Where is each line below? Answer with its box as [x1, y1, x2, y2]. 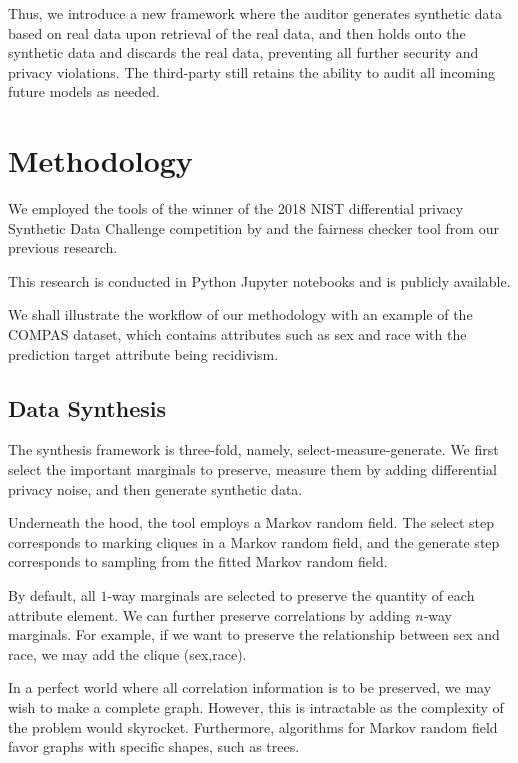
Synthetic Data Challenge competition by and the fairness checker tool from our [8, 217, 499, 238]
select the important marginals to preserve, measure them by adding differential [8, 459, 497, 480]
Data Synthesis [8, 392, 166, 423]
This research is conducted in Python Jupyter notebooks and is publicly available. [8, 270, 511, 291]
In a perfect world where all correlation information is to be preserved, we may [8, 677, 492, 698]
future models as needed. [8, 81, 160, 102]
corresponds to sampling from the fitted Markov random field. [8, 551, 388, 572]
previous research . [8, 237, 118, 258]
